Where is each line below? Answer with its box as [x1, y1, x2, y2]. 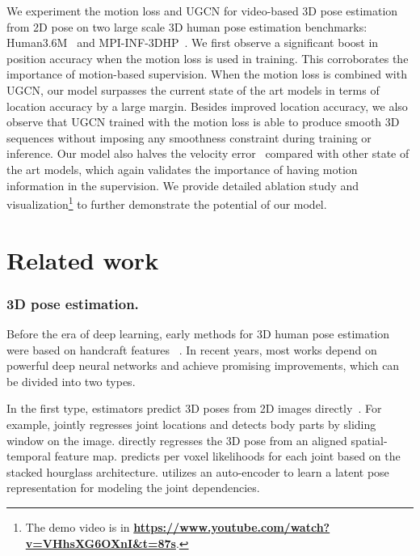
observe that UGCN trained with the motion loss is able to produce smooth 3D [6, 113, 400, 130]
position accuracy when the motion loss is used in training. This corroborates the [6, 49, 409, 66]
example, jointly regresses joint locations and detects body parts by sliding [6, 415, 376, 432]
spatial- [351, 431, 388, 448]
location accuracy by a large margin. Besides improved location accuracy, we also [6, 97, 408, 114]
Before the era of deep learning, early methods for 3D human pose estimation [6, 325, 390, 342]
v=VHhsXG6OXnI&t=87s [25, 534, 176, 551]
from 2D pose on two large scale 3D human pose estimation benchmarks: [6, 18, 367, 35]
